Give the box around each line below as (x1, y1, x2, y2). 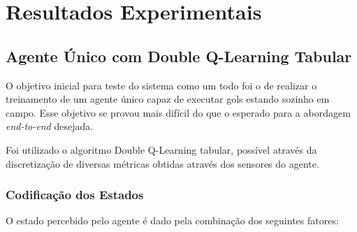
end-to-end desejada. (6, 119, 94, 133)
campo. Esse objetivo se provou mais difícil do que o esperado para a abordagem (6, 105, 351, 119)
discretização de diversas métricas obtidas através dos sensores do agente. (6, 156, 319, 171)
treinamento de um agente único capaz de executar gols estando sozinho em (6, 92, 330, 106)
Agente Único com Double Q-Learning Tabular (6, 45, 352, 66)
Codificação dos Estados (6, 186, 144, 203)
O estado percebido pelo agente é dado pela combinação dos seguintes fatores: (6, 213, 339, 228)
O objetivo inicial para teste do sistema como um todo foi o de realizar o (6, 78, 317, 92)
